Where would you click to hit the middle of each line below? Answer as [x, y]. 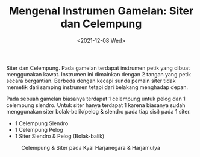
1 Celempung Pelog [39, 129]
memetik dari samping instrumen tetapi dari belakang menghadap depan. [97, 87]
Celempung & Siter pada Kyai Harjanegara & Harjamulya [91, 147]
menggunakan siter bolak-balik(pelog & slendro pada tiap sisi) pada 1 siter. [98, 111]
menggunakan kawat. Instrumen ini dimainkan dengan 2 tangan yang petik [99, 74]
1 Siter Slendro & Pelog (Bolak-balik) [60, 136]
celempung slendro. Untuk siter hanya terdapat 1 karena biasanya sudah [96, 105]
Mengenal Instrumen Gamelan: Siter [101, 11]
